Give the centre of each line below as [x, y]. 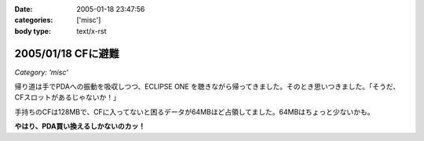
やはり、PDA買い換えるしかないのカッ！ [80, 126]
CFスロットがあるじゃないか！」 [68, 97]
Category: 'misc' [41, 72]
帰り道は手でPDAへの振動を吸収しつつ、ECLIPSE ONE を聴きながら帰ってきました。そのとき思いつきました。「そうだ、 [207, 87]
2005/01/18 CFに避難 [67, 54]
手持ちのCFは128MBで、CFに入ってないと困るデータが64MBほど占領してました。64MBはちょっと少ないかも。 [194, 112]
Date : [24, 9]
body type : [33, 31]
